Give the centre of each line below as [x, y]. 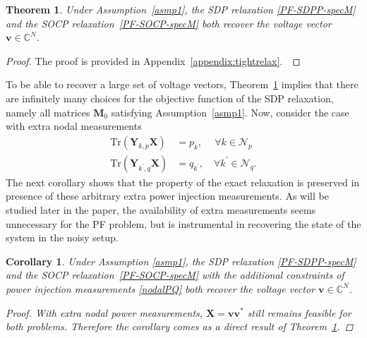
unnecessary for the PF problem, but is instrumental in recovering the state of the [183, 223]
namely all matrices [48, 112]
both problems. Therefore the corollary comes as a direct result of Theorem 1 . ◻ [180, 326]
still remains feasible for [299, 312]
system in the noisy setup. [62, 237]
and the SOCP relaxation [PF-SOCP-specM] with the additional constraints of [175, 275]
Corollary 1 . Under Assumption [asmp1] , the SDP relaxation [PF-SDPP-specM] [181, 261]
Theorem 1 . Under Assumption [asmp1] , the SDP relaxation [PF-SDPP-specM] [181, 9]
